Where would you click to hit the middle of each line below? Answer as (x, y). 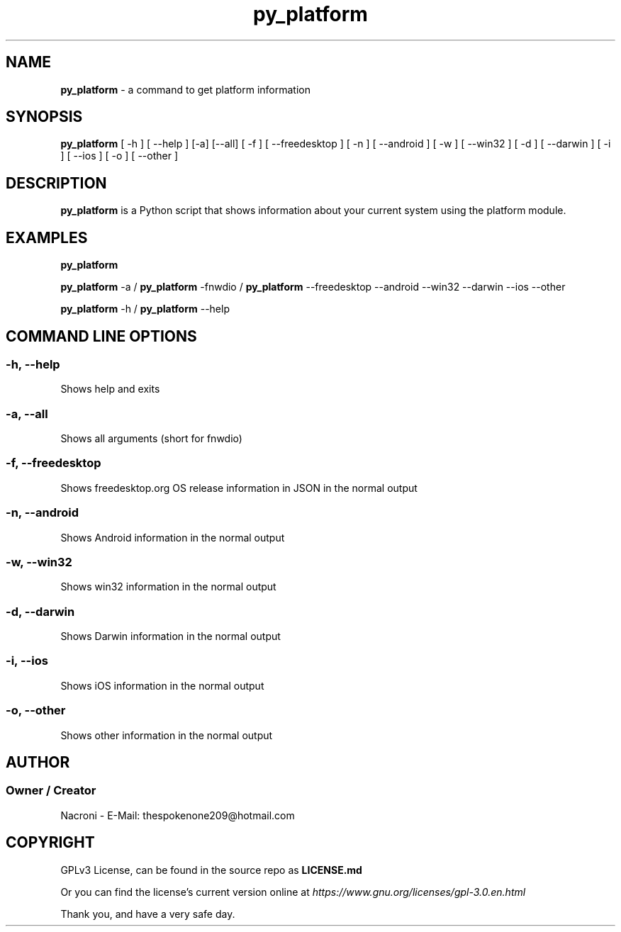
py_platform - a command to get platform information (185, 89)
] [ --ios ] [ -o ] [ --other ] (119, 156)
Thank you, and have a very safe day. (148, 914)
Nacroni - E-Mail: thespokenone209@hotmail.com (178, 815)
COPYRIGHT (50, 843)
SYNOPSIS (44, 117)
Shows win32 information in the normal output (168, 587)
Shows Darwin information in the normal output (170, 636)
